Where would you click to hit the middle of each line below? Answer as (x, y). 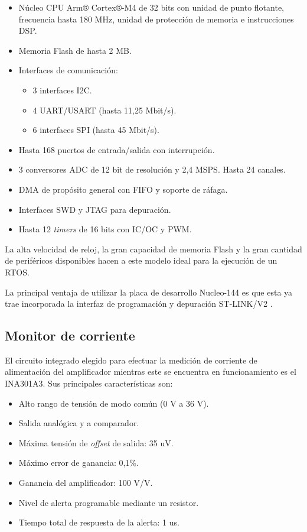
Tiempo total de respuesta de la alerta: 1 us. (99, 522)
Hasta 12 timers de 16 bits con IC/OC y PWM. (105, 229)
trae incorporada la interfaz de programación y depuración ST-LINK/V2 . (139, 304)
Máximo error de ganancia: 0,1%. (79, 463)
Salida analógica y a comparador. (79, 423)
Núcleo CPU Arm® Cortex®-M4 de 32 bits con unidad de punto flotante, (151, 7)
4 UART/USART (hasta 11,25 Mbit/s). (104, 110)
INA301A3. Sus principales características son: (89, 383)
